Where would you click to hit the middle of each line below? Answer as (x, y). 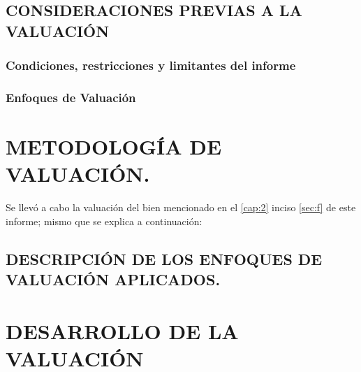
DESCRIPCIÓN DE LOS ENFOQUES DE (164, 258)
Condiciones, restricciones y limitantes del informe (151, 65)
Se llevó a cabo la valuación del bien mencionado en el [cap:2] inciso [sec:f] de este (181, 207)
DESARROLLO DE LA (122, 330)
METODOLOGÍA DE (114, 146)
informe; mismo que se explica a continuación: (104, 221)
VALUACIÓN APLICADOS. (113, 279)
